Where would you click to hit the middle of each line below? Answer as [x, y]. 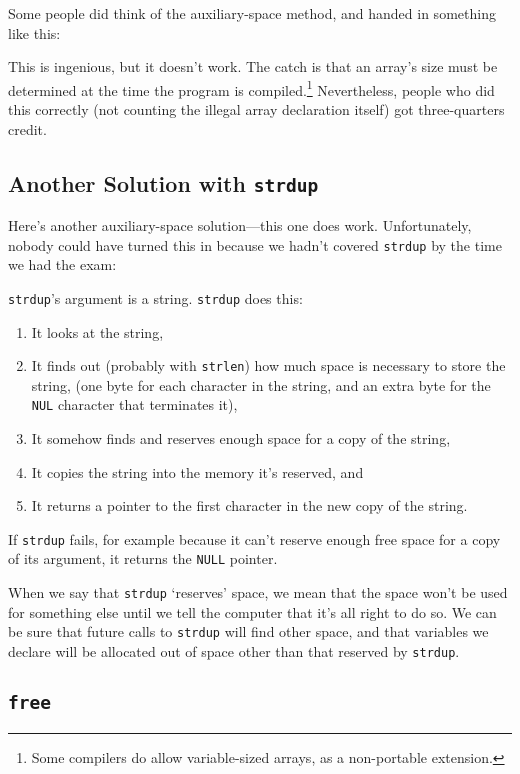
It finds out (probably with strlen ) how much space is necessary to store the [268, 365]
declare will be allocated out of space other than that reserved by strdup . [234, 651]
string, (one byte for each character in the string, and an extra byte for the [261, 384]
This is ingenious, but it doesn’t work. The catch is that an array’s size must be [253, 66]
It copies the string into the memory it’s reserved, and [197, 471]
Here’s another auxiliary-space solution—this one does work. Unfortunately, [240, 225]
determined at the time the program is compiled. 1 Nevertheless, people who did [251, 88]
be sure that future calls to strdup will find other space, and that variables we [248, 631]
